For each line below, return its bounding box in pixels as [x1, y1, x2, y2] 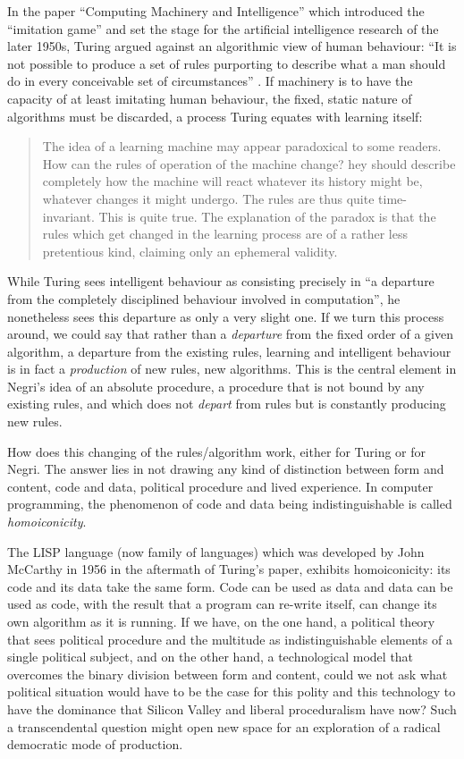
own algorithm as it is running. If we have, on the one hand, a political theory [7, 612, 435, 630]
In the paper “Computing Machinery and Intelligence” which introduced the [7, 2, 425, 20]
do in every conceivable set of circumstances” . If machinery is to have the [7, 72, 413, 90]
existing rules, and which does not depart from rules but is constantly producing [7, 394, 446, 413]
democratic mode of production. [7, 735, 183, 754]
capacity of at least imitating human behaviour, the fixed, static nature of [7, 89, 412, 107]
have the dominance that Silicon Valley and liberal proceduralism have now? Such [7, 699, 457, 718]
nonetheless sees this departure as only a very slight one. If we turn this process [7, 307, 444, 325]
